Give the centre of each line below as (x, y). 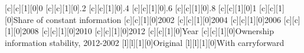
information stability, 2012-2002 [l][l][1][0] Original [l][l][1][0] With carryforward (145, 42)
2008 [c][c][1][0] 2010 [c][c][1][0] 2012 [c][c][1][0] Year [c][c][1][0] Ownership (148, 31)
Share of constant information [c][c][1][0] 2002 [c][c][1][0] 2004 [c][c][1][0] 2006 (147, 19)
